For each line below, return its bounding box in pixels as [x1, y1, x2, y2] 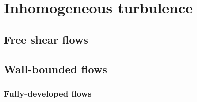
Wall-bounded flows [4, 61, 107, 76]
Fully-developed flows [4, 87, 92, 99]
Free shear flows [4, 31, 88, 47]
